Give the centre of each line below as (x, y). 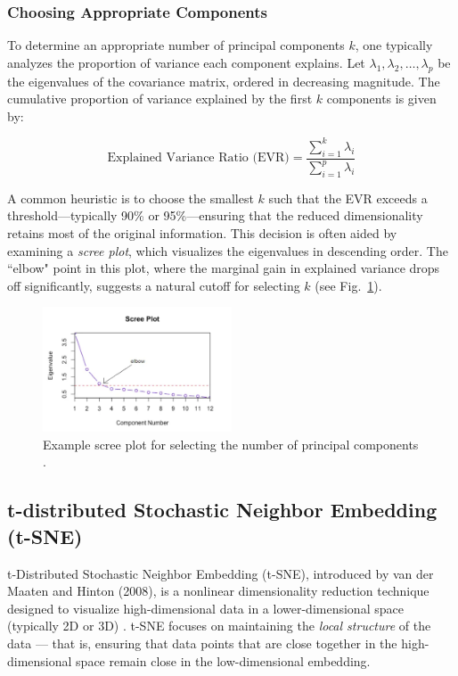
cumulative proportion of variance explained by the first (160, 99)
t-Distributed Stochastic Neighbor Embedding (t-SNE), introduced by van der (221, 573)
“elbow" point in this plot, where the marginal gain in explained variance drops (224, 268)
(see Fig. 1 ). (348, 285)
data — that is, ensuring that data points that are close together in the (202, 643)
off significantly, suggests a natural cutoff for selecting (154, 285)
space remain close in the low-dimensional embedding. (223, 660)
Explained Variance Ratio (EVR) (198, 158)
